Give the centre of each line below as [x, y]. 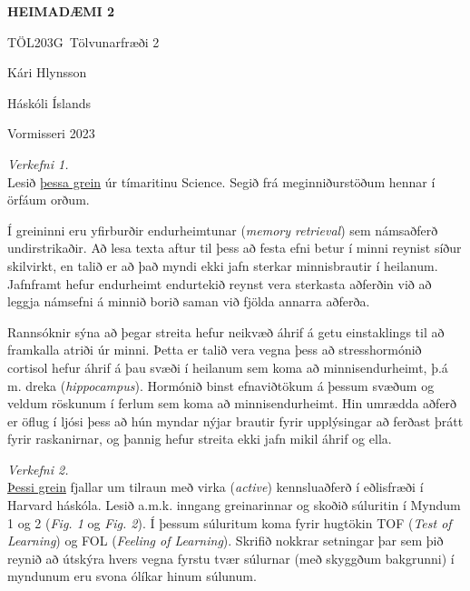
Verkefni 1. [38, 163]
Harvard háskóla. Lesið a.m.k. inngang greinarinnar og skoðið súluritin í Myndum [234, 505]
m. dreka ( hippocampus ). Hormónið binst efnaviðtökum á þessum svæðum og [221, 385]
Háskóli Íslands [49, 102]
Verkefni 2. [38, 469]
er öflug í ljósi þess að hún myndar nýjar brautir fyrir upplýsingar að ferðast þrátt [235, 421]
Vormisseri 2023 [51, 133]
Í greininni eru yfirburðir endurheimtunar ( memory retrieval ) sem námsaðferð [223, 230]
